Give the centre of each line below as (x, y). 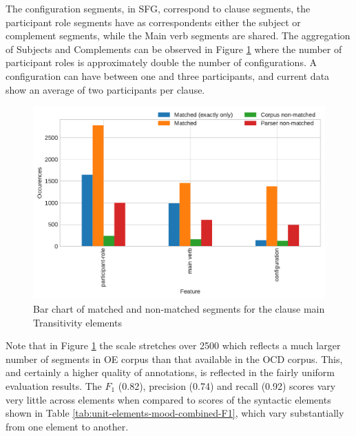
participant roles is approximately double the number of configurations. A (161, 62)
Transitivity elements (77, 322)
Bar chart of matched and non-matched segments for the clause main (179, 309)
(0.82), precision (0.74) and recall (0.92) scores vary (227, 386)
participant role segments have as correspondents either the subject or (153, 22)
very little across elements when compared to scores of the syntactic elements (168, 399)
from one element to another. (67, 426)
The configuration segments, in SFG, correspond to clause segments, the (158, 8)
